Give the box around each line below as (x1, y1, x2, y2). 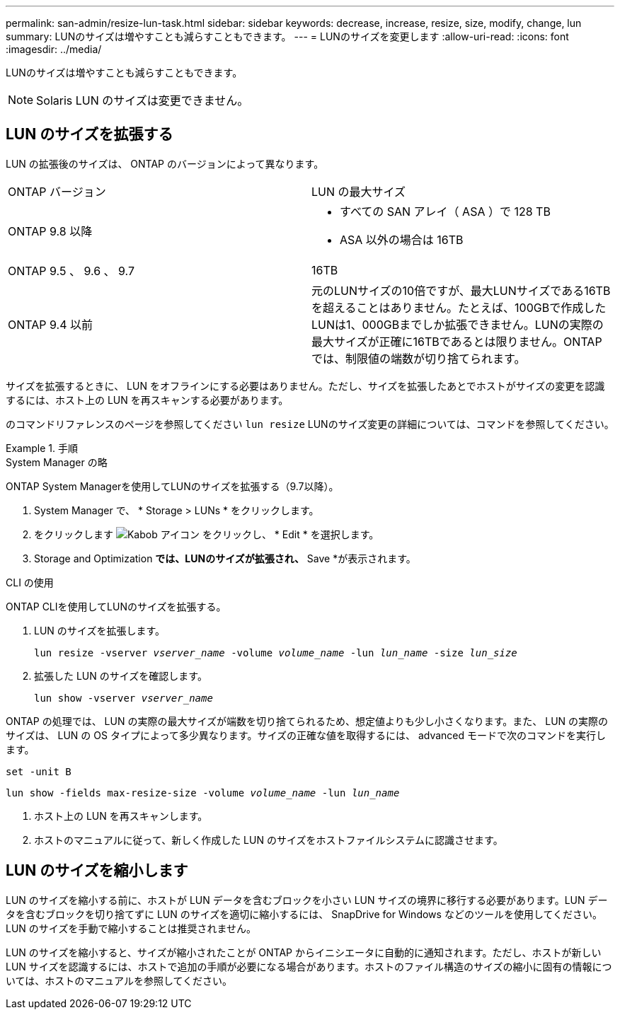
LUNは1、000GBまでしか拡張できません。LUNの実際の (311, 317, 604, 332)
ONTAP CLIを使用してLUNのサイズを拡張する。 (6, 600, 226, 613)
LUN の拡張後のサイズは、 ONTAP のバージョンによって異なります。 (6, 157, 324, 170)
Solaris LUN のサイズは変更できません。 (36, 93, 249, 108)
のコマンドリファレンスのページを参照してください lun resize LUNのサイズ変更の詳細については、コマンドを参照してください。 (6, 417, 614, 430)
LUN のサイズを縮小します (6, 862, 188, 880)
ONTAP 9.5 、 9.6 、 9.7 (8, 263, 135, 278)
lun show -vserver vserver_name (34, 692, 213, 704)
